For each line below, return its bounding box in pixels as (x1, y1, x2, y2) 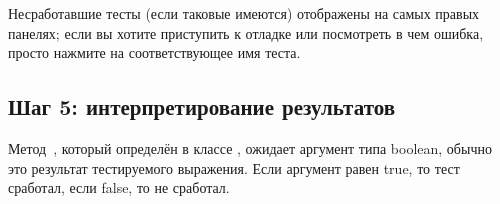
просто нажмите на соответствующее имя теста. (8, 42, 301, 63)
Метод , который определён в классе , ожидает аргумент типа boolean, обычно (8, 137, 492, 158)
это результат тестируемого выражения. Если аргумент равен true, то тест (8, 157, 460, 178)
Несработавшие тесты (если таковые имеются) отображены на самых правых (8, 3, 480, 23)
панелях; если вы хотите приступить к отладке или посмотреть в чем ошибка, (8, 22, 484, 43)
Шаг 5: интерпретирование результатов (8, 91, 395, 122)
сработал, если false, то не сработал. (8, 177, 230, 198)
